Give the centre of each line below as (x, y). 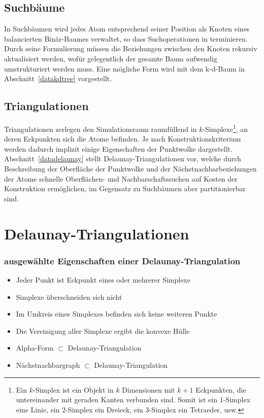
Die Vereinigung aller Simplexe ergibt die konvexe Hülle (103, 330)
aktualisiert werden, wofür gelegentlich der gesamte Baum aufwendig (111, 58)
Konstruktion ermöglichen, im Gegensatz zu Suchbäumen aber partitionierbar (125, 188)
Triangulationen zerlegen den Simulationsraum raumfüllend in (101, 129)
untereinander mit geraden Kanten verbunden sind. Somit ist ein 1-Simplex (133, 399)
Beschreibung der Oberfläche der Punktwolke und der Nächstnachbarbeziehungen (130, 168)
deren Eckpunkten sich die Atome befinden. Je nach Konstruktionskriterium (123, 139)
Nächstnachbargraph (48, 364)
